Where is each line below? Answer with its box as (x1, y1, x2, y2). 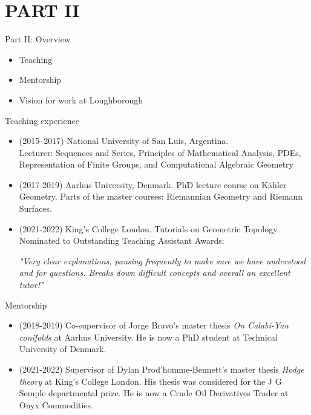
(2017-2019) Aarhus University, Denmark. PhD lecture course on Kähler (19, 178, 287, 191)
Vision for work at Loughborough (19, 93, 143, 106)
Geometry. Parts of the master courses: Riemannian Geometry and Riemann (19, 190, 303, 203)
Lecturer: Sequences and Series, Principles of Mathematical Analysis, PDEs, (19, 146, 301, 158)
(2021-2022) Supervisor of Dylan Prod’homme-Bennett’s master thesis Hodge (19, 363, 304, 375)
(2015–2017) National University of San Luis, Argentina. (19, 134, 229, 147)
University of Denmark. (19, 342, 106, 355)
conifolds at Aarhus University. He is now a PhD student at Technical (19, 330, 278, 343)
